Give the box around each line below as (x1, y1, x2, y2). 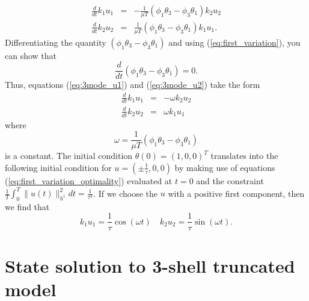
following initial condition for (5, 161, 112, 173)
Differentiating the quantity (5, 36, 106, 48)
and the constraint (196, 174, 264, 187)
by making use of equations (174, 161, 275, 173)
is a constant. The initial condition (5, 149, 133, 162)
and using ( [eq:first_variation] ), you (168, 36, 301, 48)
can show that (5, 49, 57, 61)
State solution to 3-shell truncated (5, 253, 295, 278)
